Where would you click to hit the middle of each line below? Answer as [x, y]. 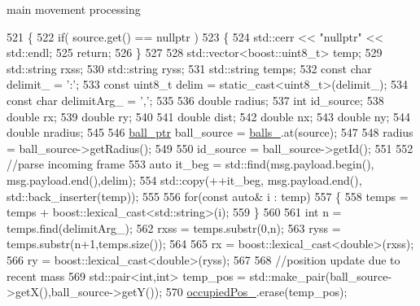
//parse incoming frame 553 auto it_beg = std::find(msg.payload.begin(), [190, 164]
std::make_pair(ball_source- [321, 275]
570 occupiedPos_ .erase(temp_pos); [256, 292]
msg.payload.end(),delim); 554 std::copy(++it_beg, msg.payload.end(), [184, 179]
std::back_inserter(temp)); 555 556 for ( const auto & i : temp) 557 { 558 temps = [208, 196]
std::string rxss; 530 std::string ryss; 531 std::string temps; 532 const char [189, 68]
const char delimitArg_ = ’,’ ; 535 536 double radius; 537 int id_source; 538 [195, 100]
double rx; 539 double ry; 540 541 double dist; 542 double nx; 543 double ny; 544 [209, 116]
